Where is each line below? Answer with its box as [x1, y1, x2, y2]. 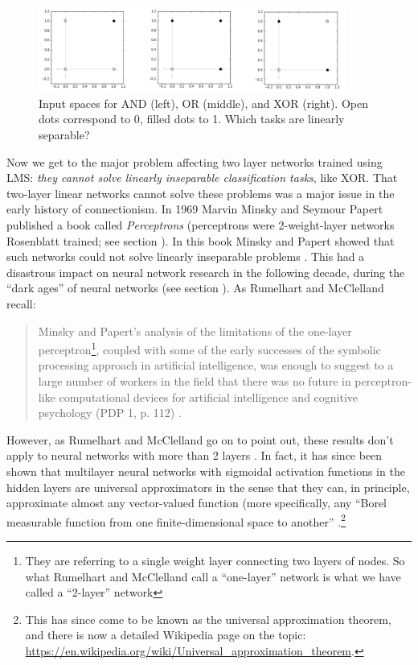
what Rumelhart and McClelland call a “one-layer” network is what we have [25, 568, 401, 584]
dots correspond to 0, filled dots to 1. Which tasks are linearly [39, 110, 345, 127]
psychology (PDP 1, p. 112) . [38, 404, 182, 421]
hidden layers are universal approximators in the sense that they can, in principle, [6, 478, 410, 495]
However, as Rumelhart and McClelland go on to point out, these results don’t [6, 431, 394, 448]
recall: [6, 295, 36, 312]
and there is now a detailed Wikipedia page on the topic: [25, 626, 306, 643]
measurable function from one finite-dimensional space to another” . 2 [6, 510, 346, 530]
